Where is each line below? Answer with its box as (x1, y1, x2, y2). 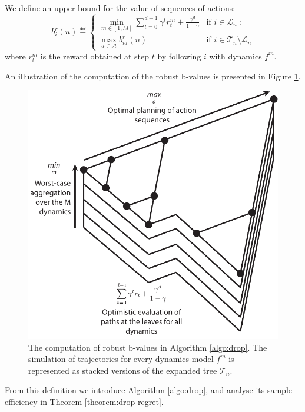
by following (157, 49, 201, 62)
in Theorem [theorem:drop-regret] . (40, 396, 164, 408)
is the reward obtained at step (40, 49, 150, 62)
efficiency (5, 396, 38, 408)
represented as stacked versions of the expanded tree (28, 364, 217, 376)
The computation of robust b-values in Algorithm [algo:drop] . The (28, 341, 267, 353)
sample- (267, 384, 295, 396)
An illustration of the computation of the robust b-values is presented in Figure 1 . (5, 69, 301, 82)
